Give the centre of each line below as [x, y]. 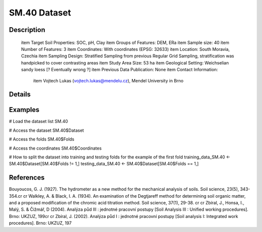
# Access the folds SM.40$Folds [42, 139]
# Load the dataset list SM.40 [38, 122]
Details [20, 94]
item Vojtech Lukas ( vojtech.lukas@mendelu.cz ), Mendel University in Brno [108, 80]
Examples [24, 110]
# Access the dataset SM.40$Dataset [47, 130]
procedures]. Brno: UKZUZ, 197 [40, 223]
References [27, 178]
